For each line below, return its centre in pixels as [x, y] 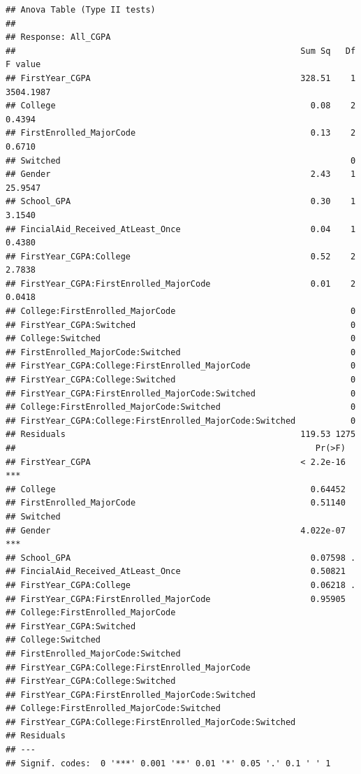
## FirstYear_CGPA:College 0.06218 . [181, 585]
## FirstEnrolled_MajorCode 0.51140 [176, 503]
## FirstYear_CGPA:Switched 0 [181, 325]
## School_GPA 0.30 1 [181, 202]
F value [23, 65]
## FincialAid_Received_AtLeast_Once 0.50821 [176, 572]
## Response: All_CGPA [58, 37]
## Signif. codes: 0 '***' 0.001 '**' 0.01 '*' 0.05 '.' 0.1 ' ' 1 [168, 763]
